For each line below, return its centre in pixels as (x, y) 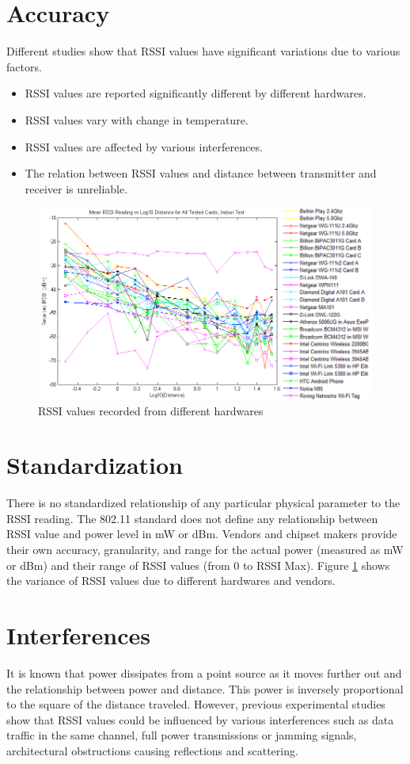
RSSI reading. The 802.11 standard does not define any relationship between (192, 518)
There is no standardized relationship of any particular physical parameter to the (203, 503)
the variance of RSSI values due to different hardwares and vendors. (171, 581)
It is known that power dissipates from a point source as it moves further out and (204, 672)
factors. (24, 66)
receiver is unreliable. (76, 188)
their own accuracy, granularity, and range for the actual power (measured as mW (205, 550)
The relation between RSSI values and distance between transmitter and (201, 173)
